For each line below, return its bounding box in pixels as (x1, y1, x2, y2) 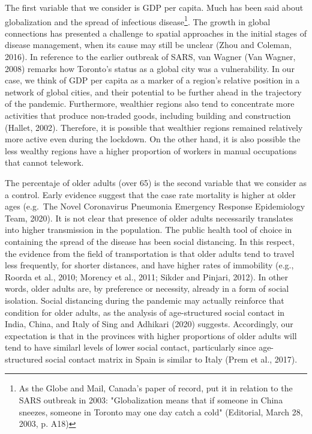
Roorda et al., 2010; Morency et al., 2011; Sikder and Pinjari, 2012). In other (5, 270, 288, 283)
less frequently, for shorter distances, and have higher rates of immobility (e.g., (5, 259, 294, 271)
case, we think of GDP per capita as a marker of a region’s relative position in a (5, 74, 300, 86)
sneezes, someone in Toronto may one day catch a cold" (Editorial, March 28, (19, 405, 303, 418)
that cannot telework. (5, 156, 84, 169)
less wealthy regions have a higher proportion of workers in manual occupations (5, 144, 297, 157)
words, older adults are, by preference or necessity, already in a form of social (5, 282, 289, 295)
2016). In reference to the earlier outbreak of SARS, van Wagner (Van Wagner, (5, 50, 296, 63)
